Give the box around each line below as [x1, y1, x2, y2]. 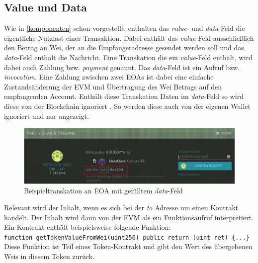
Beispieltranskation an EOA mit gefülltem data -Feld [24, 185, 183, 196]
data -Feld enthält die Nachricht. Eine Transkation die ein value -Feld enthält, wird [4, 52, 253, 62]
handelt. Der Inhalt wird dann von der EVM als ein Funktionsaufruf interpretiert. [4, 212, 254, 222]
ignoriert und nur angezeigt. [4, 110, 89, 121]
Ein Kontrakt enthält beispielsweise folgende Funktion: [4, 222, 171, 232]
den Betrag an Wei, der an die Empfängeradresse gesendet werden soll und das [4, 42, 244, 53]
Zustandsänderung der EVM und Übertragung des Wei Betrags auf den [4, 81, 222, 91]
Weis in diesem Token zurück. [4, 251, 94, 262]
